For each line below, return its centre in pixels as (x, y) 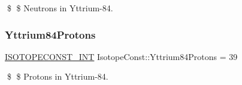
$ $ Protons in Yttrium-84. (58, 76)
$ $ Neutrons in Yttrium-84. (60, 8)
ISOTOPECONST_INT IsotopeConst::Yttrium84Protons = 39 (121, 56)
